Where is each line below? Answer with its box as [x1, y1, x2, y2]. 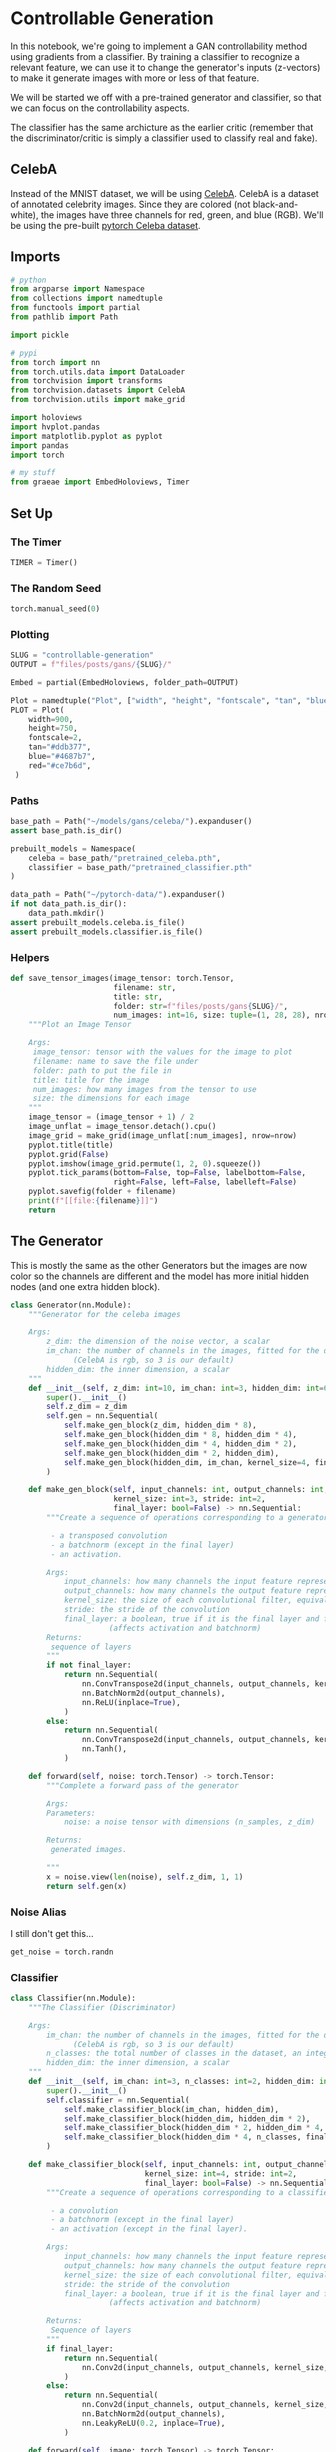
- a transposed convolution [50, 1530, 168, 1541]
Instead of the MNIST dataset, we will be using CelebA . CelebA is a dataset [10, 187, 320, 199]
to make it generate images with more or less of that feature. [10, 72, 260, 84]
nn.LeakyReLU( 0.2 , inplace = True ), [81, 2418, 226, 2428]
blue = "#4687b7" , [28, 752, 97, 762]
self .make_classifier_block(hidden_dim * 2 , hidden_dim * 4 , [63, 2123, 325, 2133]
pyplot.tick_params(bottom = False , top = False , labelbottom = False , [28, 1168, 307, 1178]
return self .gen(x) [46, 1881, 128, 1891]
